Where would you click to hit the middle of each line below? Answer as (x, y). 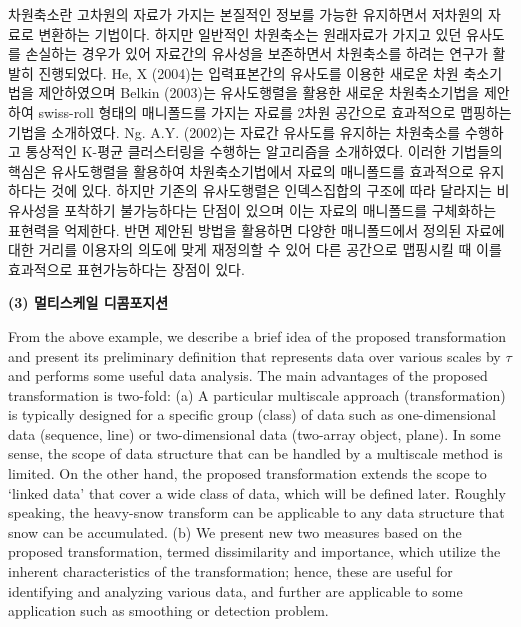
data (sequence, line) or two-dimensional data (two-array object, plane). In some (254, 433)
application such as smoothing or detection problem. (168, 610)
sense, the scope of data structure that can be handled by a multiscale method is (255, 453)
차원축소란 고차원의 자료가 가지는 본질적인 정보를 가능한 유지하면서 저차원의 (246, 14)
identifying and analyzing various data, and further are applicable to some (235, 590)
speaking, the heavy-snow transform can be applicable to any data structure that (256, 512)
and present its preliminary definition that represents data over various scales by (254, 355)
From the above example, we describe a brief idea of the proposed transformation (257, 335)
